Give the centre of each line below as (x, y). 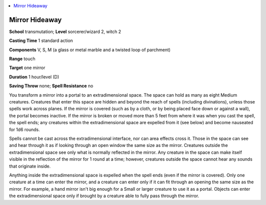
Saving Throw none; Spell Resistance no (51, 86)
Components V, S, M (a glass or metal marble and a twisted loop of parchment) (90, 50)
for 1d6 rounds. (25, 129)
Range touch (22, 59)
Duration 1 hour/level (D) (34, 77)
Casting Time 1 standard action (41, 41)
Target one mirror (27, 68)
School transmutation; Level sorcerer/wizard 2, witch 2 (65, 32)
